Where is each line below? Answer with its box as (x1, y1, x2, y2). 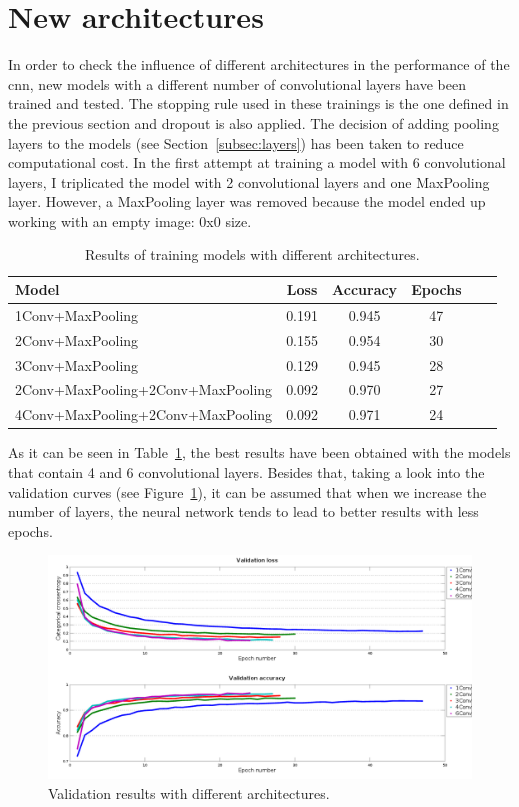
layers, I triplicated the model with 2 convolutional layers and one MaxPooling (8, 171, 490, 192)
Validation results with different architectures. (48, 782, 330, 803)
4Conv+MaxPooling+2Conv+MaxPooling (15, 404, 273, 425)
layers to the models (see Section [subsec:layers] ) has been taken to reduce (8, 132, 464, 153)
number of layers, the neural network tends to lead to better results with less (8, 501, 479, 522)
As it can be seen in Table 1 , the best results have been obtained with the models (8, 442, 511, 463)
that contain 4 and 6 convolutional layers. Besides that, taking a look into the (8, 461, 485, 482)
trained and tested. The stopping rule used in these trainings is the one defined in (8, 93, 509, 114)
